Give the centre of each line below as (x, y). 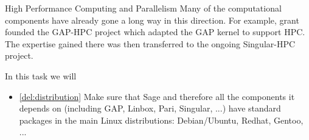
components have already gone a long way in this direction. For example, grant (152, 20)
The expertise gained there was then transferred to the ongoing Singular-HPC (150, 43)
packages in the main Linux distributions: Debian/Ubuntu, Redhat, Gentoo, (161, 120)
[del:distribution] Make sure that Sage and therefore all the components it (157, 96)
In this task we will (41, 75)
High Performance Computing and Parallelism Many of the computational (143, 8)
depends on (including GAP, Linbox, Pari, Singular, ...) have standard (150, 108)
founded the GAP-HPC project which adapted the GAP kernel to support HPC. (155, 32)
